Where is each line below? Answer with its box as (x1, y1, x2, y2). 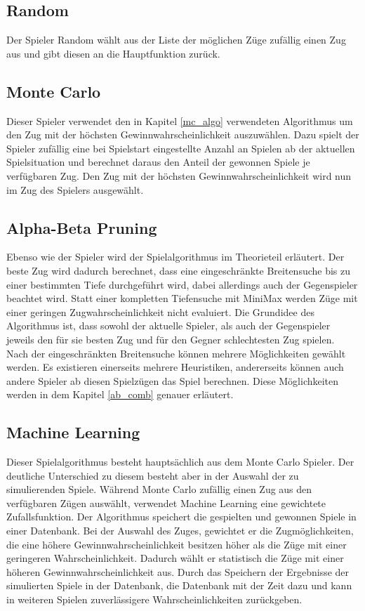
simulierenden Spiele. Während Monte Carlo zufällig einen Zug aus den (6, 482, 312, 497)
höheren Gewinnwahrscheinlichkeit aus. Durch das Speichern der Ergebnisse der (6, 564, 350, 579)
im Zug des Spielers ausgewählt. (6, 182, 144, 197)
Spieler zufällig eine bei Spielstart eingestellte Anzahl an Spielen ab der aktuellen (6, 140, 355, 155)
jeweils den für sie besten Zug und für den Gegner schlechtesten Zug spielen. (6, 331, 335, 346)
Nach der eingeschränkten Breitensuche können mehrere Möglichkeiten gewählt (6, 346, 346, 360)
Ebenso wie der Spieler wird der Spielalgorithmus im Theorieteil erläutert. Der (6, 249, 345, 264)
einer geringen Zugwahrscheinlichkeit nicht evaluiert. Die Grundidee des (6, 304, 314, 319)
